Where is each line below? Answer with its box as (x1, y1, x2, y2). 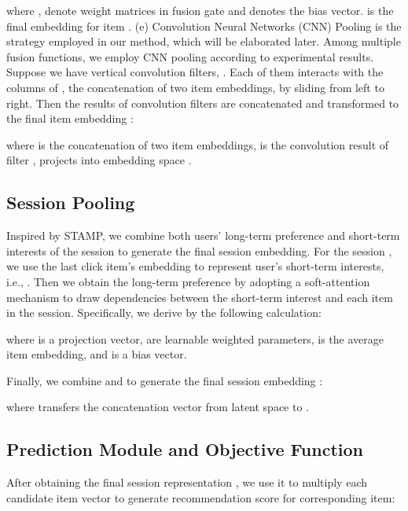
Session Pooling (6, 190, 135, 215)
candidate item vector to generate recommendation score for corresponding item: (6, 489, 395, 505)
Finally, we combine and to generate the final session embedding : (6, 372, 323, 388)
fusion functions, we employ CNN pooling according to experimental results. (6, 48, 374, 64)
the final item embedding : (6, 110, 134, 127)
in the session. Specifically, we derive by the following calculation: (6, 304, 322, 321)
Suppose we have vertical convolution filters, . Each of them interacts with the (6, 64, 384, 80)
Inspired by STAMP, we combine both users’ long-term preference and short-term (6, 227, 400, 244)
